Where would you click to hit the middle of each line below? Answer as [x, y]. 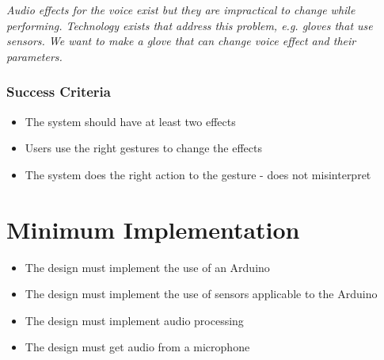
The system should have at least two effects [130, 121]
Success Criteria [59, 92]
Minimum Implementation [153, 229]
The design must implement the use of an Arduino [147, 267]
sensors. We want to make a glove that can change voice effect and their [181, 41]
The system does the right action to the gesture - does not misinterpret [198, 174]
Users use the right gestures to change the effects [143, 148]
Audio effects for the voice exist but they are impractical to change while [181, 10]
